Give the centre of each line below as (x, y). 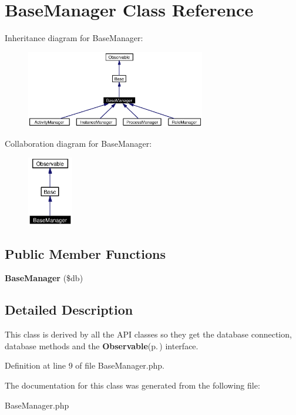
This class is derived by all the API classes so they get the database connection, (148, 334)
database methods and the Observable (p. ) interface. (102, 345)
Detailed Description (69, 310)
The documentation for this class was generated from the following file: (132, 385)
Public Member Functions (85, 253)
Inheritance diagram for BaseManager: (74, 38)
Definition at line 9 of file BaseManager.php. (85, 365)
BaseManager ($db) (44, 278)
